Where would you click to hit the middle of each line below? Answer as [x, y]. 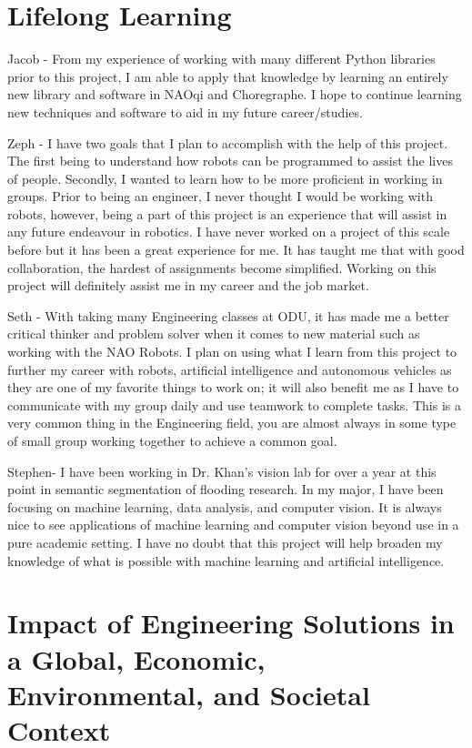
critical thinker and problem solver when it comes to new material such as [214, 334]
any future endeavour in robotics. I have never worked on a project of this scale [229, 232]
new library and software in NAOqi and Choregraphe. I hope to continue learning [235, 94]
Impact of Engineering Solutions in [231, 623]
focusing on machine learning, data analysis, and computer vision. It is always [225, 506]
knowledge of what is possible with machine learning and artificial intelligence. [226, 560]
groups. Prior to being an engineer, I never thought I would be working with [220, 196]
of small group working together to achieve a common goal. [172, 440]
